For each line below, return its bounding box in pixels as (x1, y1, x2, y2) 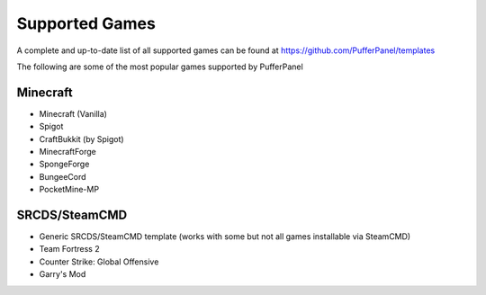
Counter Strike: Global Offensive (39, 256, 159, 267)
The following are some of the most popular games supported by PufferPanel (16, 61, 303, 72)
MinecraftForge (39, 147, 96, 157)
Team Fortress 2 (39, 244, 100, 255)
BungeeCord (39, 171, 86, 182)
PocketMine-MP (39, 184, 99, 195)
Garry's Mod (39, 269, 86, 280)
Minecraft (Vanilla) (39, 108, 108, 119)
